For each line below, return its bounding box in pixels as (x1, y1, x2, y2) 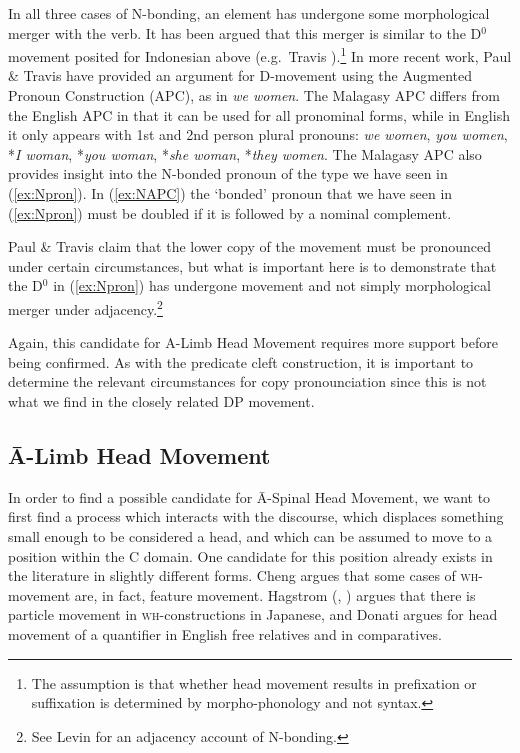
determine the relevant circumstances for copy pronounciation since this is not (8, 371, 487, 392)
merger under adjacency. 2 (8, 295, 163, 319)
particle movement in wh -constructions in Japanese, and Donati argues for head (8, 604, 498, 625)
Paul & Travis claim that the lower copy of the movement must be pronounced (8, 236, 492, 257)
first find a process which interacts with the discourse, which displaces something (8, 506, 504, 527)
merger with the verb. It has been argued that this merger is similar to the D (8, 22, 482, 43)
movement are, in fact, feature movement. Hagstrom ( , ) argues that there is (8, 584, 476, 605)
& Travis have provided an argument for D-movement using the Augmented (8, 65, 473, 86)
